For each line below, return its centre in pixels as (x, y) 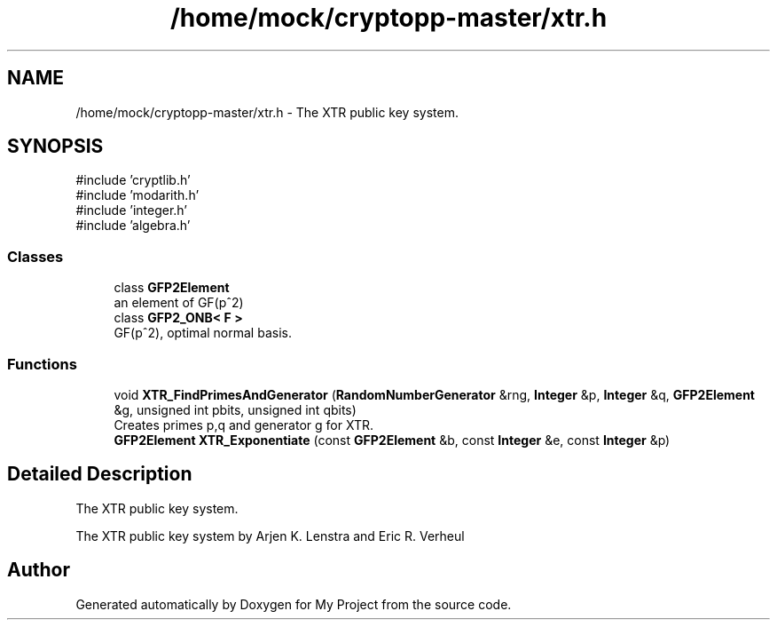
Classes (35, 256)
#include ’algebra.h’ (133, 226)
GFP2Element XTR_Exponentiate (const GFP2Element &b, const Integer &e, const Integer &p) (392, 440)
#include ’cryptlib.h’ (133, 180)
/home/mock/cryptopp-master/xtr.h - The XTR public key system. (267, 112)
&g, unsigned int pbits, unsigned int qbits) (235, 409)
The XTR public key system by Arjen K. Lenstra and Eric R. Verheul (270, 536)
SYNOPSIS (55, 147)
